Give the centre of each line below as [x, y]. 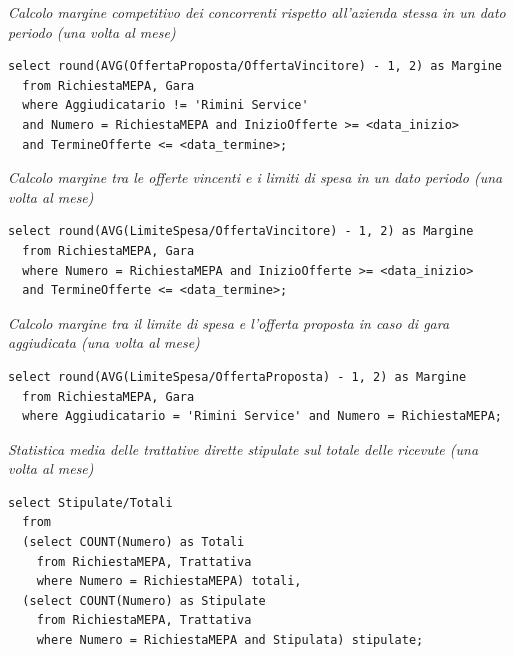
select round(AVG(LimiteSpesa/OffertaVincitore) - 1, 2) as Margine [241, 231]
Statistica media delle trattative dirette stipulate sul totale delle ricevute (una [243, 448]
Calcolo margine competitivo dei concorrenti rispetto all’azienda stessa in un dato [257, 12]
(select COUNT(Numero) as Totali [133, 542]
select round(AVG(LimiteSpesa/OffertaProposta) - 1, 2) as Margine [237, 376]
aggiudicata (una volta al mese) [104, 342]
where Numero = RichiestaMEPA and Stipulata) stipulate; [230, 640]
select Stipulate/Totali [90, 502]
